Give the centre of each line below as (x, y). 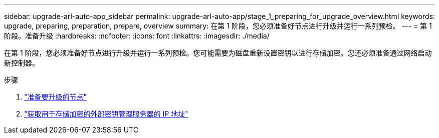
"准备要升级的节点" (56, 97)
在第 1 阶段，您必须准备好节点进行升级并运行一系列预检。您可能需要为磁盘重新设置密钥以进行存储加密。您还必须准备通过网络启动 (218, 53)
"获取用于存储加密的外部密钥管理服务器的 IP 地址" (106, 114)
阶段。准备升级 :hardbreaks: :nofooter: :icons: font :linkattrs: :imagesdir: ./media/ (137, 36)
